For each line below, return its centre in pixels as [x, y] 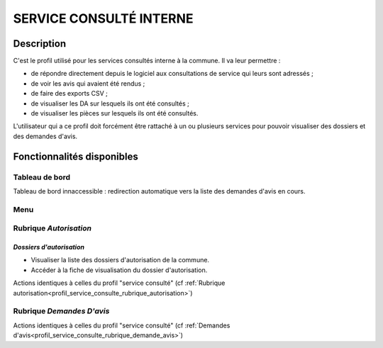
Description [40, 44]
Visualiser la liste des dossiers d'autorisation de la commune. [120, 260]
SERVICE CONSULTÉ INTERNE [104, 18]
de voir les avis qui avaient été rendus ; [88, 83]
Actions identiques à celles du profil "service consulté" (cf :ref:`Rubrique [119, 283]
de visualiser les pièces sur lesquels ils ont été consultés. [115, 113]
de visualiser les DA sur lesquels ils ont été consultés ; [110, 103]
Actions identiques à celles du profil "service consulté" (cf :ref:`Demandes [122, 325]
